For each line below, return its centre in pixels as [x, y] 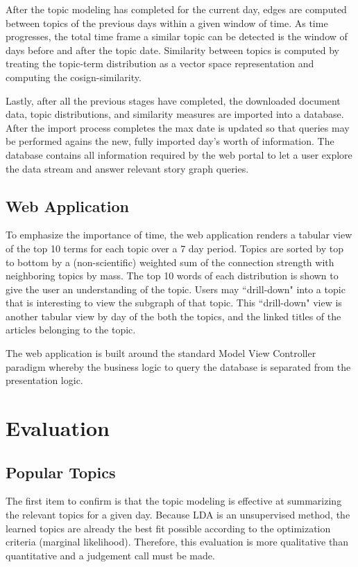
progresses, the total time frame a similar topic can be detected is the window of [177, 36]
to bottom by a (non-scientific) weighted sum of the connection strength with [170, 262]
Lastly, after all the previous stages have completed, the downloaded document [173, 100]
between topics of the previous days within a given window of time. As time [167, 23]
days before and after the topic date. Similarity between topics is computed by [173, 50]
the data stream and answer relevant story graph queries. [127, 168]
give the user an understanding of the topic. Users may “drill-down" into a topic [176, 289]
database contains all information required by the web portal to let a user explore [179, 154]
